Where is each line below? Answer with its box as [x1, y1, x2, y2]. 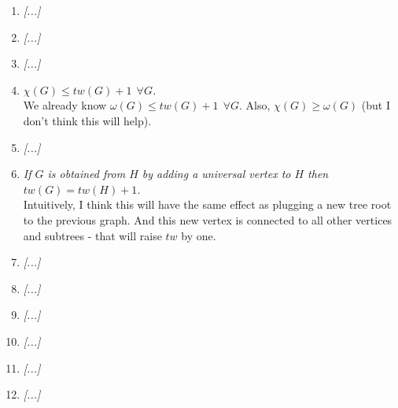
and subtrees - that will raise [23, 227, 162, 243]
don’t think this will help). [23, 112, 152, 128]
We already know [23, 97, 107, 113]
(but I [361, 97, 390, 113]
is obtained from [47, 165, 126, 182]
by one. [181, 227, 216, 243]
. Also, [239, 97, 271, 113]
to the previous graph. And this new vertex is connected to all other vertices [23, 211, 392, 228]
